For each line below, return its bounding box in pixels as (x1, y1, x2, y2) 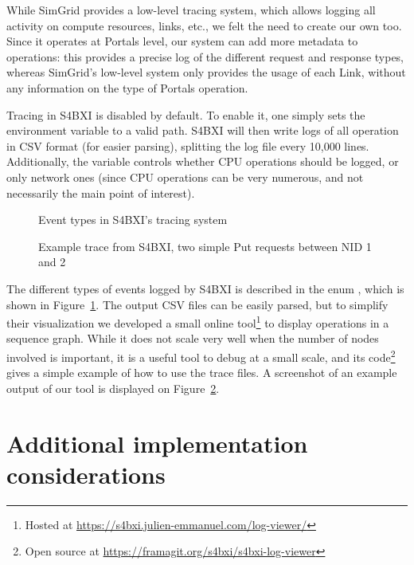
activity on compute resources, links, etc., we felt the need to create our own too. (6, 17, 402, 33)
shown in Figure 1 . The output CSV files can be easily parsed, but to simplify (6, 296, 389, 312)
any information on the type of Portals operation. (6, 79, 248, 96)
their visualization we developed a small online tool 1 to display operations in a (6, 312, 389, 331)
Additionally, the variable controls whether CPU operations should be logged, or (6, 153, 399, 170)
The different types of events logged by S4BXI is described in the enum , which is (6, 280, 404, 296)
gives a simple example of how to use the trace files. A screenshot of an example (6, 364, 397, 381)
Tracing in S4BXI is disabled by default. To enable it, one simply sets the (6, 106, 365, 123)
